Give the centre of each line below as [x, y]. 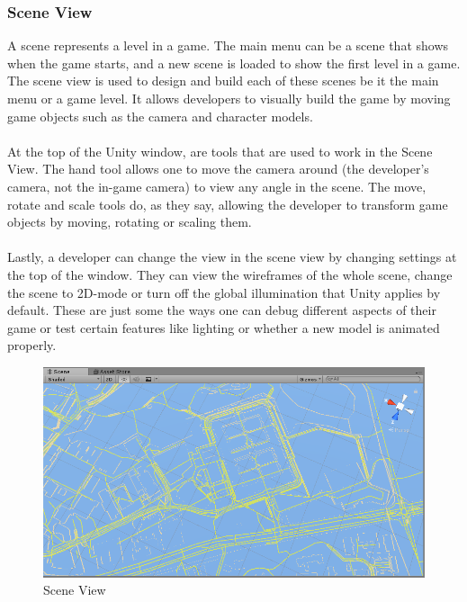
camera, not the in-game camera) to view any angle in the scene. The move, [217, 186]
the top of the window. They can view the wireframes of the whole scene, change [230, 274]
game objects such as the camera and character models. [160, 116]
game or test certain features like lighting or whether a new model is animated [224, 327]
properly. [32, 345]
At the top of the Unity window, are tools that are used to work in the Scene [220, 151]
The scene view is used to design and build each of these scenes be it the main [223, 81]
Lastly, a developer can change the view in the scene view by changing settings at [232, 257]
